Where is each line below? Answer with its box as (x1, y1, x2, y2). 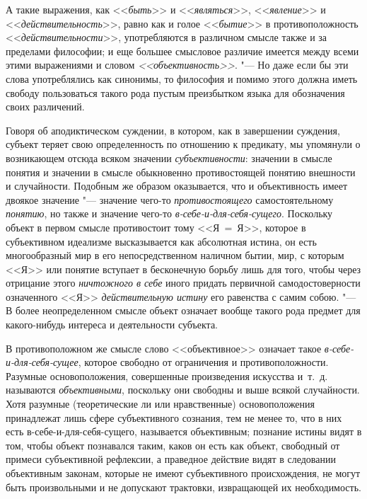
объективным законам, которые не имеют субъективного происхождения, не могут (6, 466, 361, 480)
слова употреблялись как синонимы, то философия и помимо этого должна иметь (6, 71, 358, 86)
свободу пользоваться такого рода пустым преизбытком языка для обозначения (6, 85, 345, 100)
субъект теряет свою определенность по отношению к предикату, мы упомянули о (6, 137, 361, 151)
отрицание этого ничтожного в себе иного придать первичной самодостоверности (6, 275, 361, 290)
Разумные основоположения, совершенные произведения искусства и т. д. (6, 368, 328, 383)
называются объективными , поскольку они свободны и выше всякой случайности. (6, 382, 360, 397)
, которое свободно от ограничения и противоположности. (78, 355, 329, 369)
